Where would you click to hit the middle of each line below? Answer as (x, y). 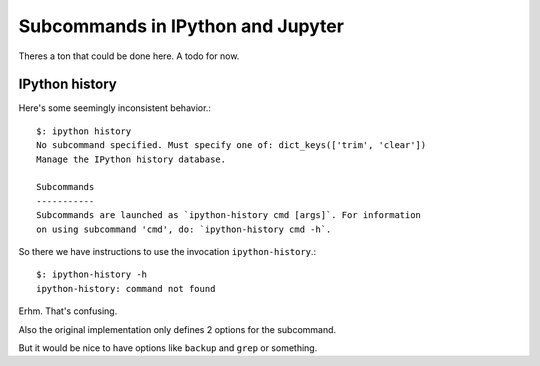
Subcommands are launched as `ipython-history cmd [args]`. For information (229, 215)
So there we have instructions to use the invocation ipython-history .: (167, 251)
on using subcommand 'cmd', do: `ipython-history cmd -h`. (184, 229)
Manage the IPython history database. (131, 159)
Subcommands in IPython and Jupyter (181, 26)
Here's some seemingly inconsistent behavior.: (115, 108)
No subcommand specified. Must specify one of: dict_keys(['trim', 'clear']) (231, 145)
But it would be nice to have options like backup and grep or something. (168, 347)
